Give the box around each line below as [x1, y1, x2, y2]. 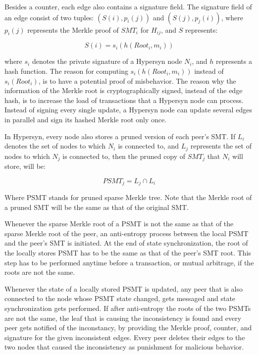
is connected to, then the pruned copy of [62, 151, 186, 161]
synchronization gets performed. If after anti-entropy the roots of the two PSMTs [4, 303, 251, 313]
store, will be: [4, 161, 46, 171]
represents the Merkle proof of [27, 24, 119, 35]
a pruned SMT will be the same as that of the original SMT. [4, 202, 189, 212]
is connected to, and [118, 141, 179, 151]
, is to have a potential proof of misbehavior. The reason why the [38, 75, 236, 86]
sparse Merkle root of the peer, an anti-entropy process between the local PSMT [4, 228, 249, 238]
